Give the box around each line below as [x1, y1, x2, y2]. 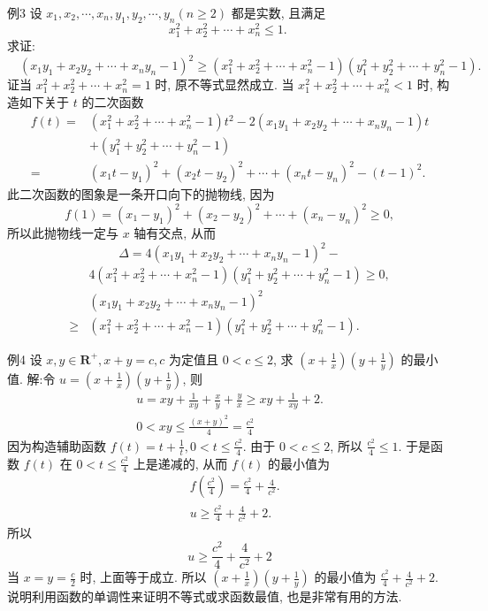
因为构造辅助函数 [7, 436, 106, 454]
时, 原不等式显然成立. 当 [155, 75, 294, 94]
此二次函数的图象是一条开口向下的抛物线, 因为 [7, 184, 275, 202]
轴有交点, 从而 [133, 224, 216, 241]
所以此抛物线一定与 [7, 224, 118, 241]
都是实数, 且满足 [231, 4, 326, 21]
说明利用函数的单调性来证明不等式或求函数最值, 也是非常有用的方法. [7, 587, 402, 606]
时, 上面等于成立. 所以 [80, 568, 207, 586]
